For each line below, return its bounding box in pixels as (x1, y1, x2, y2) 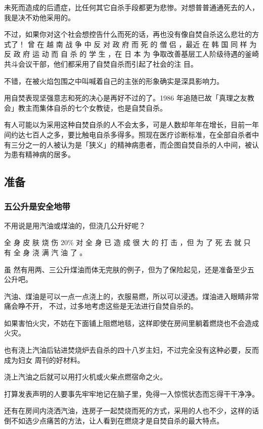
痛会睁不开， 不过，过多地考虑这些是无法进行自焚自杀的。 (4, 301, 198, 311)
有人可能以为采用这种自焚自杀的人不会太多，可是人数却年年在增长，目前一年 (4, 119, 259, 130)
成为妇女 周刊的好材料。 (4, 354, 84, 365)
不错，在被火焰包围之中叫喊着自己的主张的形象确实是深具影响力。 (4, 75, 224, 86)
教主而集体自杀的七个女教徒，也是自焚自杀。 (18, 102, 167, 113)
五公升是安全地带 (4, 200, 70, 213)
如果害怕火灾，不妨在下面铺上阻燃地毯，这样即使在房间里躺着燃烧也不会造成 (4, 317, 259, 328)
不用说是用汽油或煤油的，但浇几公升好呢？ (4, 220, 146, 230)
